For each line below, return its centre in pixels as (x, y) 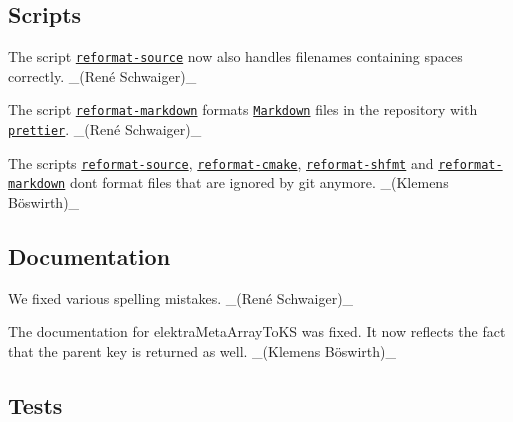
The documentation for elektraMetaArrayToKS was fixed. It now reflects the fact (257, 331)
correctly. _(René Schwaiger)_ (102, 75)
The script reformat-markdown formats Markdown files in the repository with (243, 109)
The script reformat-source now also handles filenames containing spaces (235, 56)
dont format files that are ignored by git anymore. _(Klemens (259, 182)
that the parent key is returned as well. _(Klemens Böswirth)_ (202, 351)
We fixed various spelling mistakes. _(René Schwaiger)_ (181, 297)
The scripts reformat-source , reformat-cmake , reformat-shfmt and (221, 162)
